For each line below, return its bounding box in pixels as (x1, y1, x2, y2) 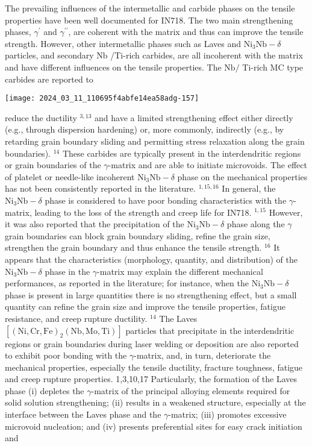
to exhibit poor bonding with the (5, 349, 127, 362)
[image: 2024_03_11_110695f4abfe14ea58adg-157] (5, 94, 199, 103)
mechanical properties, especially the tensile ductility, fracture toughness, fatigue (5, 360, 303, 373)
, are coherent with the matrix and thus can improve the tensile (68, 25, 304, 38)
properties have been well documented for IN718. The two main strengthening (5, 13, 293, 26)
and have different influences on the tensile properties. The (5, 60, 222, 73)
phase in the (45, 265, 90, 277)
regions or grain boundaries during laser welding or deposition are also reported (5, 337, 299, 350)
